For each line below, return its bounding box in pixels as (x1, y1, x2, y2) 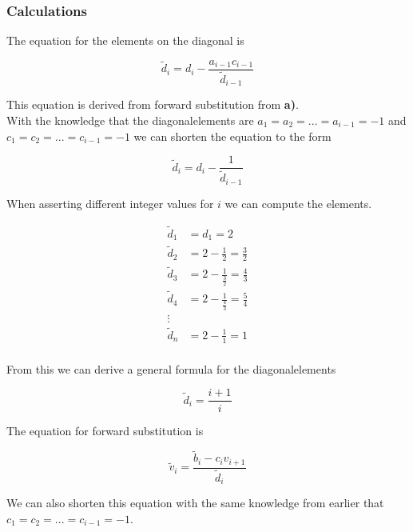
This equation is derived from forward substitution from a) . (6, 96, 299, 113)
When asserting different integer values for (6, 194, 214, 211)
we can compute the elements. (224, 194, 372, 211)
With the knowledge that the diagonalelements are (6, 111, 254, 128)
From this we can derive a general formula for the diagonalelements (6, 360, 336, 377)
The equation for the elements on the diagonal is (6, 32, 244, 49)
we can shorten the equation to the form (133, 127, 332, 144)
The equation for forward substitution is (6, 422, 204, 438)
